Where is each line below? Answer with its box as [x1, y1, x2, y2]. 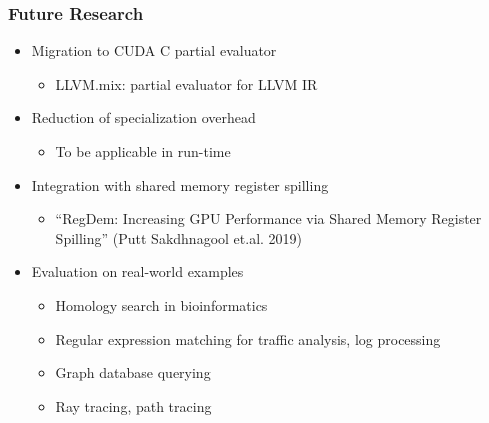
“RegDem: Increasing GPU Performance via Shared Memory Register [55, 208, 482, 229]
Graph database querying [55, 362, 211, 383]
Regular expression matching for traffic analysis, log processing [55, 328, 441, 349]
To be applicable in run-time [55, 141, 231, 161]
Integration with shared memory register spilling [31, 174, 329, 195]
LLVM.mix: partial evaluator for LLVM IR [55, 73, 318, 94]
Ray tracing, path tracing [55, 395, 212, 416]
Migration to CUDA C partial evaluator [31, 40, 277, 61]
